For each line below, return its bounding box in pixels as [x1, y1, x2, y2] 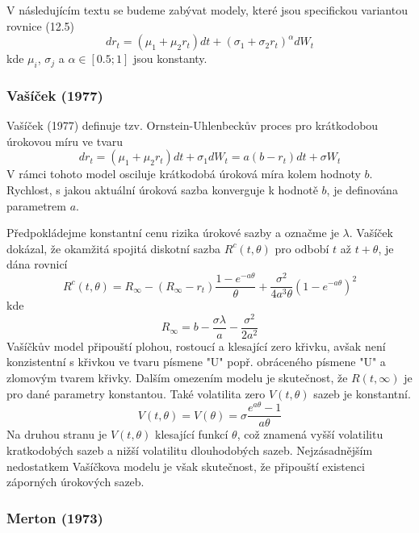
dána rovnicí [6, 256, 68, 273]
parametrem [6, 197, 66, 214]
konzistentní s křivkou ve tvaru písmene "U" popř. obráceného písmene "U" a [6, 353, 386, 370]
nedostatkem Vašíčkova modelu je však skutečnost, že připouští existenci [6, 457, 365, 474]
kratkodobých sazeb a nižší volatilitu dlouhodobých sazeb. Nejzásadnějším [6, 441, 373, 458]
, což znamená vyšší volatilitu [237, 426, 383, 443]
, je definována [326, 181, 398, 198]
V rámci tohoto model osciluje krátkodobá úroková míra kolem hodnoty [6, 165, 361, 182]
